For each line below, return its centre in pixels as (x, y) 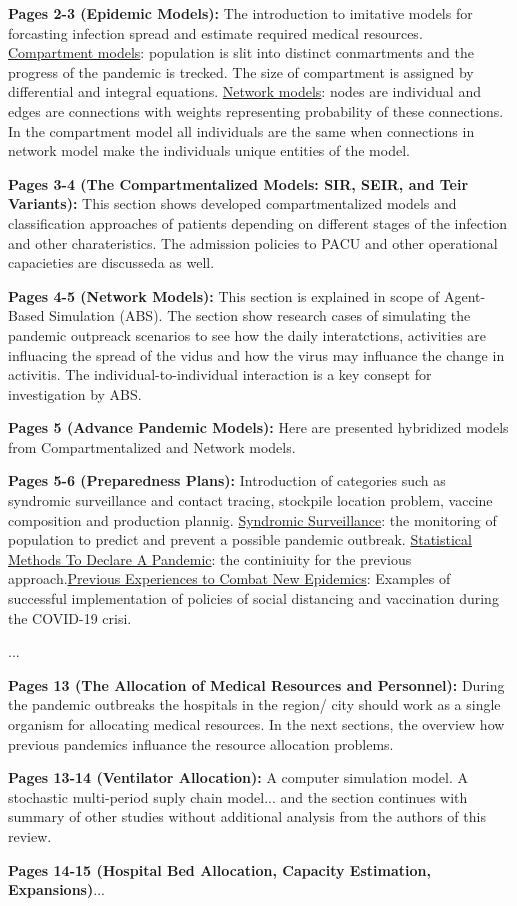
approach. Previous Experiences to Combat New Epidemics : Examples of (229, 578)
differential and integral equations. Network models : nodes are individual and (244, 91)
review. (30, 835)
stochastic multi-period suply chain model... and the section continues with (238, 796)
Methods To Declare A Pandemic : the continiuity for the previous (210, 558)
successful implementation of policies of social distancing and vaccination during (253, 598)
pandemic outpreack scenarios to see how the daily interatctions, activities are (247, 334)
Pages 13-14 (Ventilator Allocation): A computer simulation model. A (238, 777)
